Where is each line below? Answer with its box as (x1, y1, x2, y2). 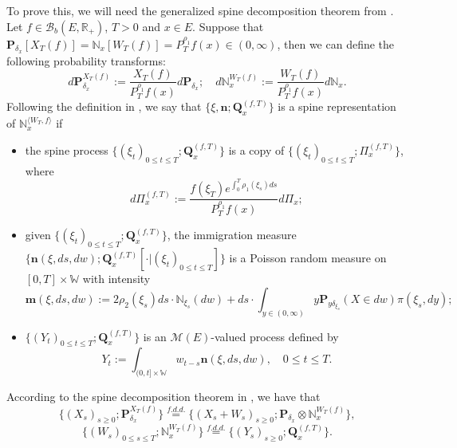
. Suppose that (192, 18, 264, 34)
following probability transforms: (6, 52, 166, 69)
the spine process (25, 141, 108, 158)
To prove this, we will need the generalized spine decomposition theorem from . (6, 2, 394, 18)
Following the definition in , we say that (6, 98, 202, 115)
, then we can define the (277, 35, 395, 52)
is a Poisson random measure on (229, 250, 387, 266)
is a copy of (228, 141, 285, 158)
